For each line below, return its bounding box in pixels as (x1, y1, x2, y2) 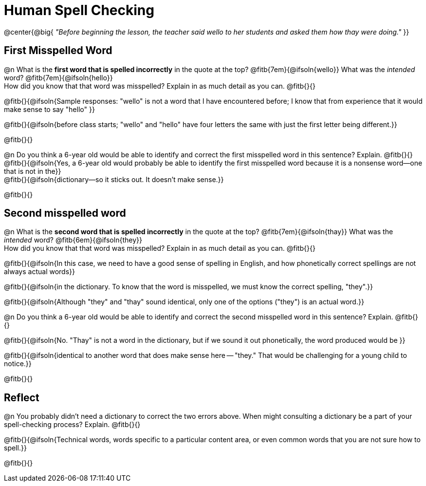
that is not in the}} (4, 167, 61, 175)
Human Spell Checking (4, 2, 154, 19)
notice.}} (4, 359, 32, 368)
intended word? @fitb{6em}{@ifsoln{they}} (4, 236, 142, 244)
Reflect (4, 391, 39, 404)
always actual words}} (4, 267, 75, 276)
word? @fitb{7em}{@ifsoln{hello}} (4, 73, 113, 82)
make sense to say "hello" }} (4, 105, 95, 113)
